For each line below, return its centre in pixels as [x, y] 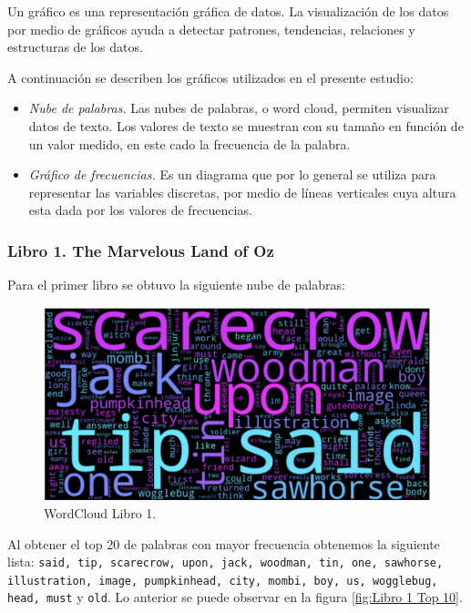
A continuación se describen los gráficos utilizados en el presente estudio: [210, 77]
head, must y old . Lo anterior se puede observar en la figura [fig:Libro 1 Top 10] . [235, 597]
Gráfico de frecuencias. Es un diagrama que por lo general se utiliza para [232, 174]
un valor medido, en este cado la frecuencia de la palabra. [189, 143]
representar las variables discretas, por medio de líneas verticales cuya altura [242, 192]
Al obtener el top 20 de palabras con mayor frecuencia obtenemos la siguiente [224, 543]
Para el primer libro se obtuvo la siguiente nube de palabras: [176, 285]
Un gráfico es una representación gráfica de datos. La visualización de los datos [228, 11]
